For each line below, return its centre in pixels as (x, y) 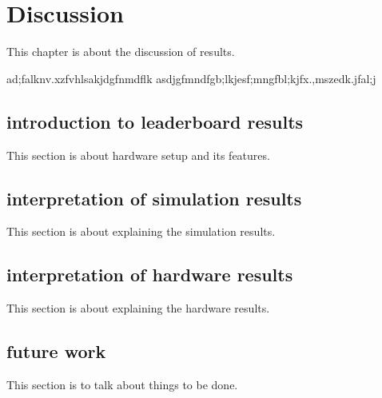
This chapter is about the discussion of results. (121, 52)
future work (56, 351)
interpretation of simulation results (154, 198)
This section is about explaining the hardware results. (138, 308)
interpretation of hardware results (150, 275)
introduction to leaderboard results (155, 121)
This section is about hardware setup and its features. (138, 155)
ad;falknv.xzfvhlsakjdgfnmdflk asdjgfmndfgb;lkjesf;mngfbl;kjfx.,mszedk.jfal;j (191, 78)
